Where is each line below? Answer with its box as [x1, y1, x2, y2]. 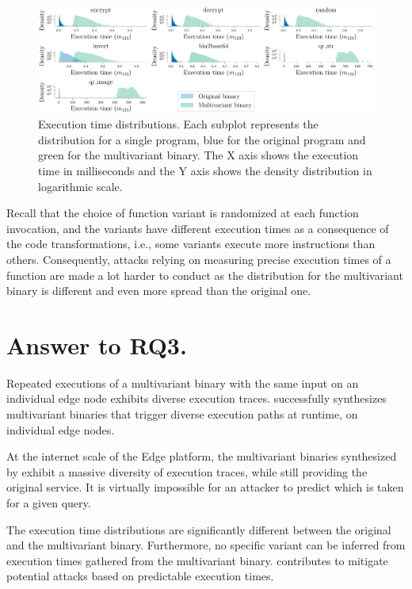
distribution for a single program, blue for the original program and [38, 131, 366, 147]
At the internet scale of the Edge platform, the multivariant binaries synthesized [6, 448, 397, 465]
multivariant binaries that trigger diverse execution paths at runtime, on [6, 406, 358, 422]
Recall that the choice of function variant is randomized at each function [6, 205, 359, 221]
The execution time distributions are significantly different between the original [6, 521, 391, 537]
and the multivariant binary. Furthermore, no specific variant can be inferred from [6, 537, 406, 553]
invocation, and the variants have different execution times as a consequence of [6, 220, 389, 236]
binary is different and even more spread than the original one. [6, 282, 311, 299]
